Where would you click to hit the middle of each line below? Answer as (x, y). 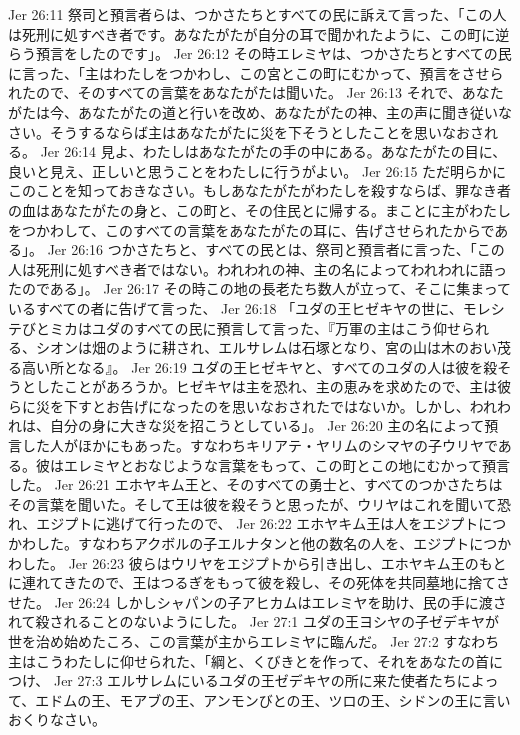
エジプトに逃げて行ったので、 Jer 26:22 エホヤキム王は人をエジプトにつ (271, 523)
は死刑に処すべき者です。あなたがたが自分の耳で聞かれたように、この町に (252, 33)
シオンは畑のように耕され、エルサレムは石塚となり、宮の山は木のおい (266, 347)
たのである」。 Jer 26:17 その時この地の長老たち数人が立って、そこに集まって (259, 288)
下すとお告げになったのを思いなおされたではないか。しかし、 (266, 405)
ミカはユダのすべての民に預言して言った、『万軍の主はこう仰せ (255, 327)
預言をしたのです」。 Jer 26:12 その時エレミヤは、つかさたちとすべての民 (273, 53)
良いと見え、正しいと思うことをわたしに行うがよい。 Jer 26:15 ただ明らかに (257, 170)
